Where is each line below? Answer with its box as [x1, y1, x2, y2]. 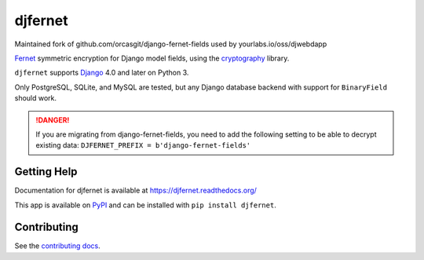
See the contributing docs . [14, 241, 101, 251]
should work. [14, 93, 57, 103]
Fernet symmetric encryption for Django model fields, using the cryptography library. [14, 53, 290, 63]
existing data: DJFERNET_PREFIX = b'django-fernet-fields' [35, 141, 251, 150]
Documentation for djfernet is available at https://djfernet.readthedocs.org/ [14, 185, 257, 196]
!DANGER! [35, 115, 70, 125]
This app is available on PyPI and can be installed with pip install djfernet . [14, 200, 276, 210]
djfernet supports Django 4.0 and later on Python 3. [14, 68, 189, 78]
